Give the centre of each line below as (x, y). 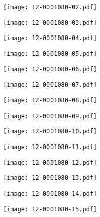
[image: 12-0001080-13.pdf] (50, 178)
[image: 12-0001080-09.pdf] (50, 116)
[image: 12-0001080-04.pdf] (50, 38)
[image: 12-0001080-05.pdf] (50, 53)
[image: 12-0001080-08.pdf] (50, 100)
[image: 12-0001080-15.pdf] (50, 209)
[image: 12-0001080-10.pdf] (50, 132)
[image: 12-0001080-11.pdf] (50, 147)
